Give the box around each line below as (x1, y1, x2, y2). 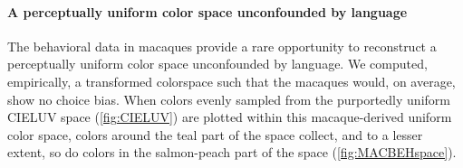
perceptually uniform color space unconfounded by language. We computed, (7, 54, 428, 73)
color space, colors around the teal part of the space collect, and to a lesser (7, 125, 423, 144)
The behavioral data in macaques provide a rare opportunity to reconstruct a (7, 36, 437, 55)
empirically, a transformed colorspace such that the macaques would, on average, (7, 71, 456, 90)
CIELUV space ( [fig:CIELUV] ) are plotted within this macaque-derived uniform (7, 107, 452, 126)
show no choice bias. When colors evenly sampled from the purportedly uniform (7, 89, 450, 108)
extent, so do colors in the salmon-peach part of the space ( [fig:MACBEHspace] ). (7, 143, 457, 162)
